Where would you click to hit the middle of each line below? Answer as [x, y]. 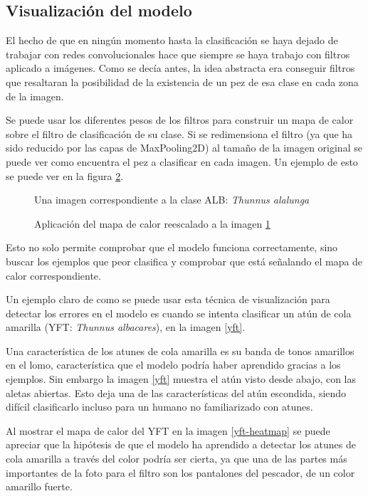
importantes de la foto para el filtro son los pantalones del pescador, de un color [180, 472]
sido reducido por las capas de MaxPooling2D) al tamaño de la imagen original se [184, 148]
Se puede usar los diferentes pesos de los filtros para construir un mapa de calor [180, 120]
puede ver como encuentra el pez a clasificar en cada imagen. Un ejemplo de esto [182, 161]
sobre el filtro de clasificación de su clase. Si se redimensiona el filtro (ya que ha [179, 133]
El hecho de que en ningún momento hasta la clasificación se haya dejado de [172, 40]
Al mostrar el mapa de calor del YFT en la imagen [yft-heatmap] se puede [168, 430]
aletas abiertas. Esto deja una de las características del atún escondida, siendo [176, 392]
